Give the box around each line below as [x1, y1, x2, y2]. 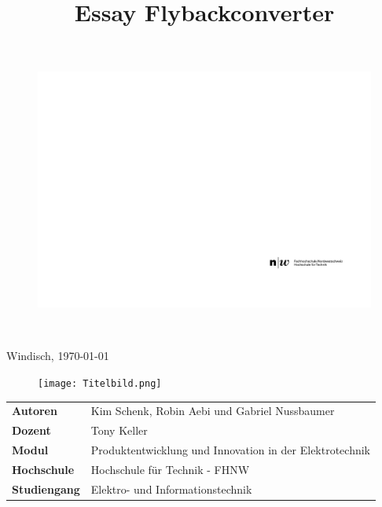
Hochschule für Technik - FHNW [90, 461, 250, 477]
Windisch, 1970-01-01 [6, 347, 109, 364]
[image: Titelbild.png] [38, 377, 162, 389]
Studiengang [12, 480, 80, 497]
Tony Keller [90, 422, 148, 439]
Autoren [12, 402, 57, 419]
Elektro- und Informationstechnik [90, 480, 252, 497]
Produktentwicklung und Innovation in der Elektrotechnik [90, 442, 371, 458]
